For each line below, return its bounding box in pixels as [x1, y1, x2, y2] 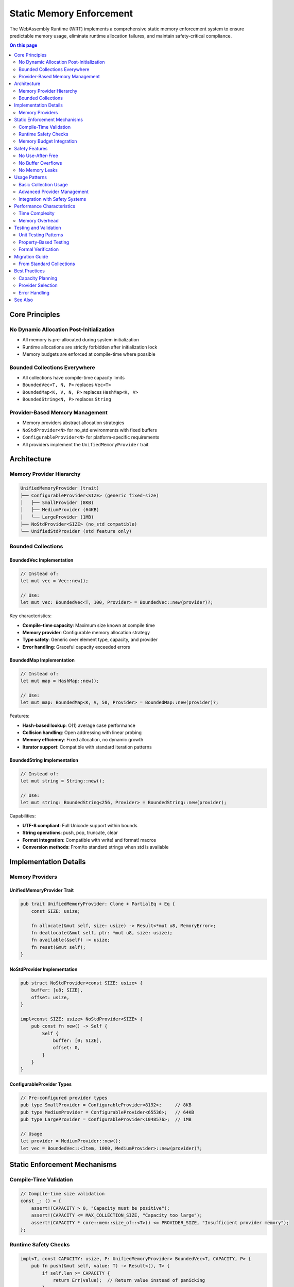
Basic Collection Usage [19, 181, 68, 187]
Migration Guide [14, 253, 48, 259]
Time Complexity [19, 210, 55, 216]
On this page [9, 42, 38, 48]
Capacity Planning [19, 275, 58, 281]
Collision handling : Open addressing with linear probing [22, 729, 142, 736]
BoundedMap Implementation [9, 657, 75, 663]
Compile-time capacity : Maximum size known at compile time [22, 622, 155, 628]
